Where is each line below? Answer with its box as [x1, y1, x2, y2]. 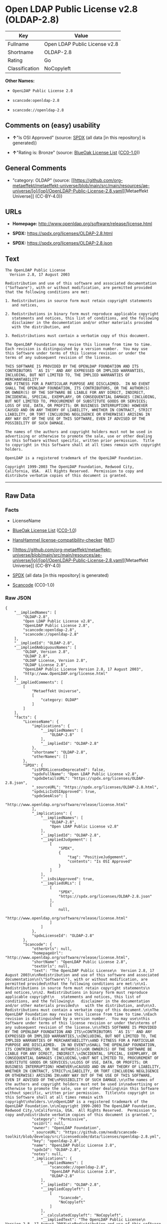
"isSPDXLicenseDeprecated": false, [31, 767, 106, 772]
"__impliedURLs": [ [40, 881, 81, 886]
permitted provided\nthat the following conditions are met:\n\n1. [5, 981, 148, 986]
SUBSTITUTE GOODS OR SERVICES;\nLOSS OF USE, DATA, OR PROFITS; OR [5, 1060, 148, 1065]
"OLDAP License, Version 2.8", [23, 658, 88, 663]
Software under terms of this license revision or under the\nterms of [5, 1021, 157, 1026]
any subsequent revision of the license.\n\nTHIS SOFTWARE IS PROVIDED [5, 1025, 157, 1030]
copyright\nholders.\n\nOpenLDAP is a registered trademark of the [5, 1099, 148, 1104]
